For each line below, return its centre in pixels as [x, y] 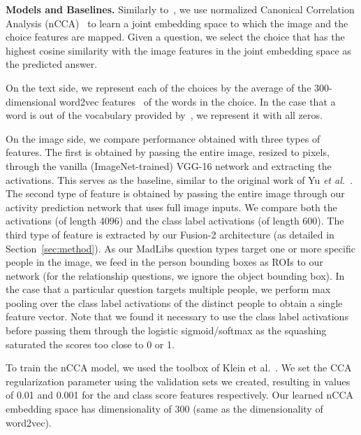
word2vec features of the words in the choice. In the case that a [198, 101]
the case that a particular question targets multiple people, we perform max [168, 289]
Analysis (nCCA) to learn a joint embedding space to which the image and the [177, 23]
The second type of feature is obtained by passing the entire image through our [175, 193]
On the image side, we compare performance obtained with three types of [163, 138]
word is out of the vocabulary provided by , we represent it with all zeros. [164, 115]
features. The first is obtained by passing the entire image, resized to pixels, [168, 152]
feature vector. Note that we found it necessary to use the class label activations [177, 316]
